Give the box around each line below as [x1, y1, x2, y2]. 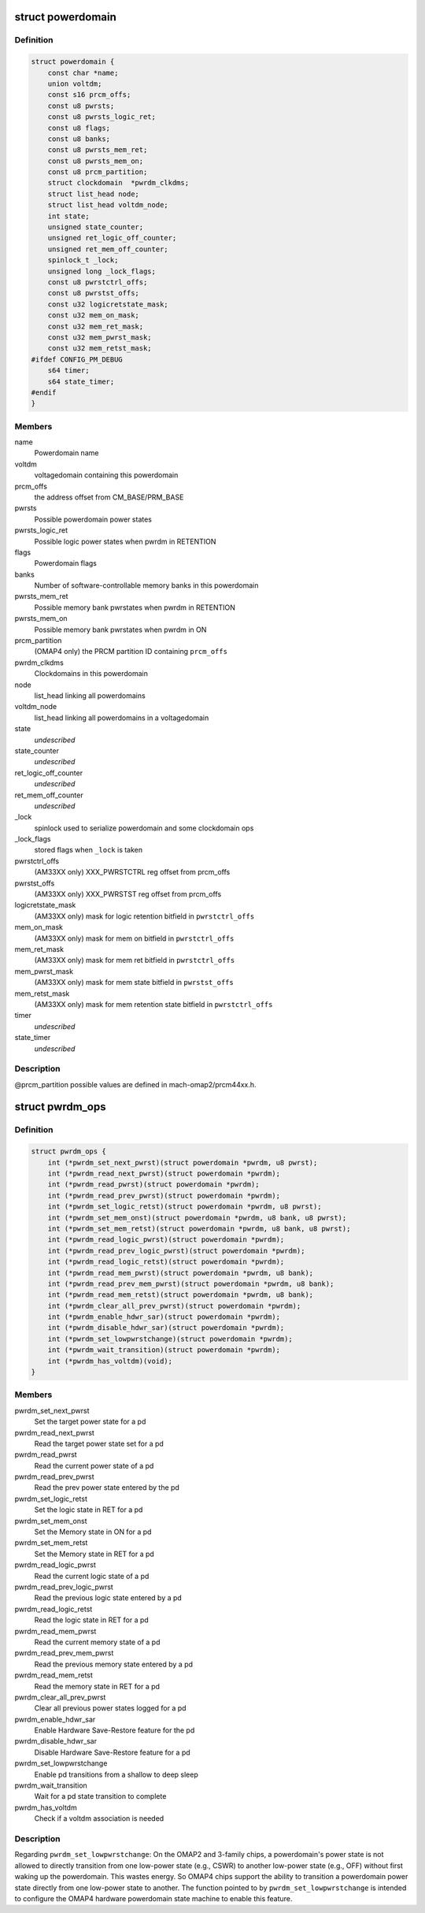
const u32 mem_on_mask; [47, 311, 139, 320]
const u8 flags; [47, 123, 110, 132]
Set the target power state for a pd [34, 1417, 146, 1426]
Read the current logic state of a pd [34, 1571, 150, 1581]
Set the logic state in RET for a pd [34, 1505, 143, 1514]
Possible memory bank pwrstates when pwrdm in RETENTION [34, 603, 235, 612]
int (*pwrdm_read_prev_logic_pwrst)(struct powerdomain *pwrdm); [47, 1246, 305, 1255]
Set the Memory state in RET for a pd [34, 1549, 155, 1558]
